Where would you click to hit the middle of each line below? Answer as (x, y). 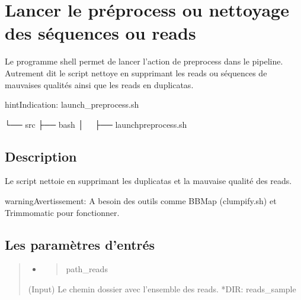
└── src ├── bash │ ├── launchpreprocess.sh (96, 124)
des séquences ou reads (100, 33)
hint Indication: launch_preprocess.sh (72, 104)
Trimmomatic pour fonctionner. (62, 212)
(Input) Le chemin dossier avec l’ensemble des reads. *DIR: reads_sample (162, 289)
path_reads (87, 269)
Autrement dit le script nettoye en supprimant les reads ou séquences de (136, 72)
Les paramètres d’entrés (80, 244)
